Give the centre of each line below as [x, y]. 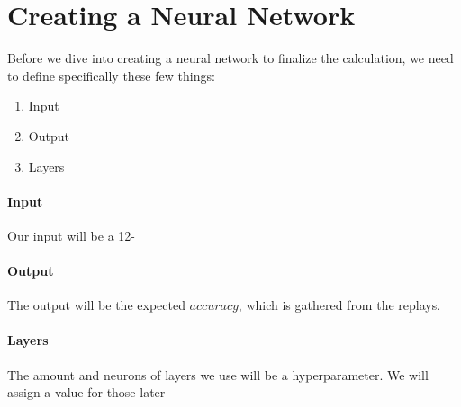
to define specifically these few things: [111, 75]
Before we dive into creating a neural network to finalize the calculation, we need [230, 58]
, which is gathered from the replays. [339, 305]
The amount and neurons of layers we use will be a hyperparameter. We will [218, 374]
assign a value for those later [86, 392]
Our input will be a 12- [72, 235]
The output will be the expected [96, 305]
